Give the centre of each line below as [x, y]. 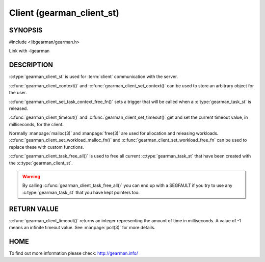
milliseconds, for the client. [36, 124]
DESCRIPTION [31, 65]
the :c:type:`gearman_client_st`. [41, 163]
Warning [31, 177]
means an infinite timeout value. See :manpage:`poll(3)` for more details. [82, 228]
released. [18, 108]
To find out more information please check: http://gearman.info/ [74, 253]
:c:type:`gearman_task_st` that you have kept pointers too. [81, 192]
